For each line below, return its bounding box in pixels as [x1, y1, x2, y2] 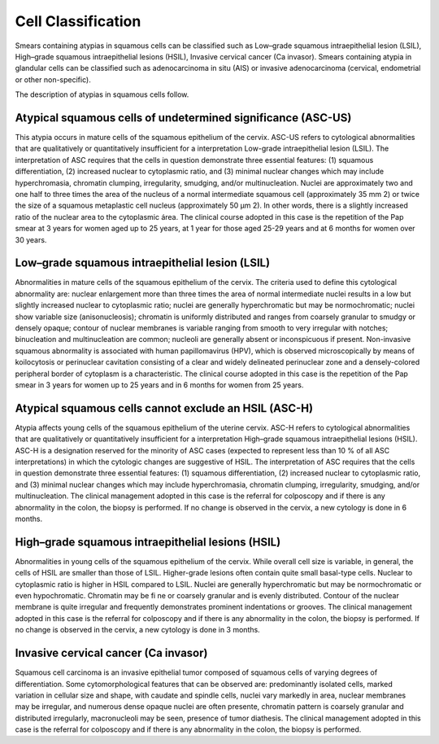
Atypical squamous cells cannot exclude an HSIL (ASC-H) [15, 401, 313, 415]
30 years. [15, 234, 47, 244]
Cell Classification [15, 12, 141, 30]
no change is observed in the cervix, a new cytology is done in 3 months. [15, 625, 260, 635]
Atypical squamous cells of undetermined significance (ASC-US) [15, 111, 352, 125]
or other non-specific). [15, 74, 91, 85]
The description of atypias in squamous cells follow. [15, 90, 189, 99]
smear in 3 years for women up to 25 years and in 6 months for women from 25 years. [15, 379, 304, 390]
